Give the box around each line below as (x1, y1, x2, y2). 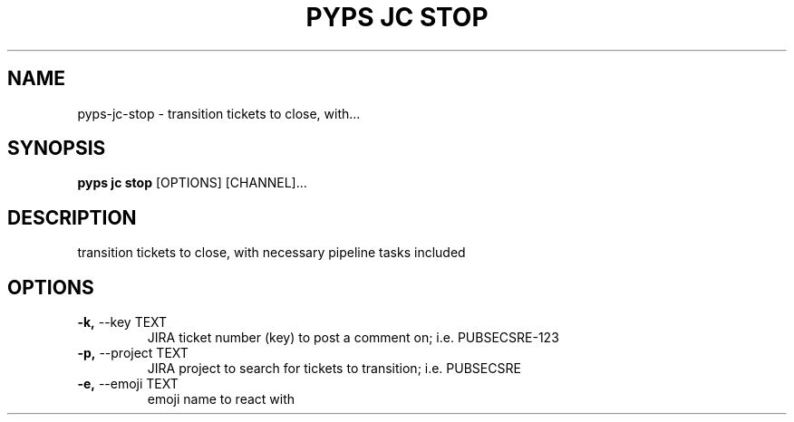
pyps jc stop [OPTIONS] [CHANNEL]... (77, 175, 307, 191)
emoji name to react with (147, 391, 295, 408)
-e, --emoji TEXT (77, 376, 179, 392)
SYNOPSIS (7, 137, 106, 160)
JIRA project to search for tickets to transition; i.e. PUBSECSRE (147, 360, 521, 377)
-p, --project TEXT (77, 345, 189, 361)
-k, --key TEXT (77, 314, 168, 331)
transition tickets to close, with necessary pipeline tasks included (77, 245, 466, 261)
